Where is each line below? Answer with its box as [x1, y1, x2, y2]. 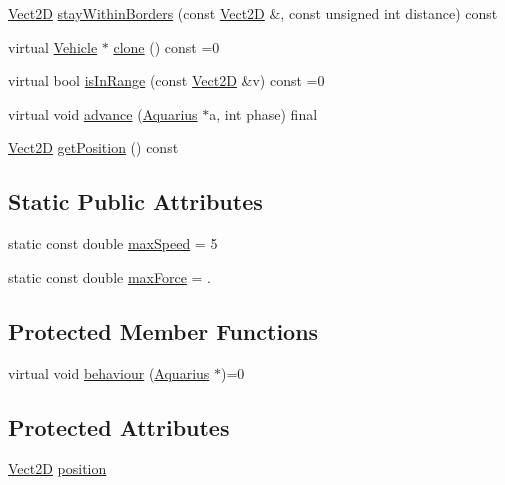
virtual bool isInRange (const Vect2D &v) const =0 [8, 70, 325, 91]
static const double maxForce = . [8, 266, 212, 287]
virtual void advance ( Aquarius [8, 103, 198, 124]
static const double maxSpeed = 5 [8, 233, 218, 254]
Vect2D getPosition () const [8, 137, 179, 158]
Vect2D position [8, 458, 107, 479]
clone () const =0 [113, 36, 220, 57]
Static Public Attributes [8, 186, 263, 217]
